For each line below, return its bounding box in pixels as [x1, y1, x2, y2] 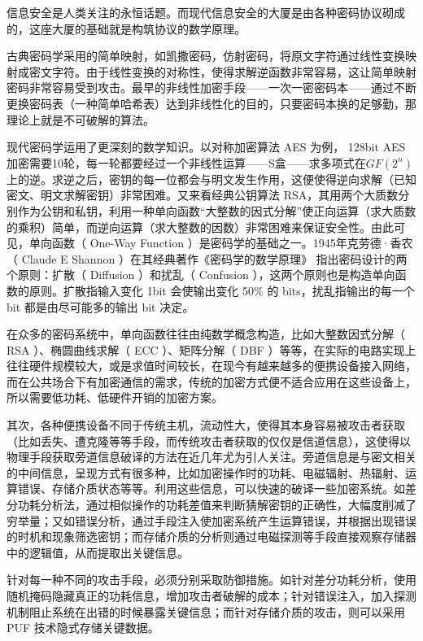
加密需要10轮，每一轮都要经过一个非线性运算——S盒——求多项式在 [7, 154, 366, 171]
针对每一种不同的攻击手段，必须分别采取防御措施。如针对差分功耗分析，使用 [7, 571, 416, 588]
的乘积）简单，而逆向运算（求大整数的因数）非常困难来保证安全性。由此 [7, 218, 394, 235]
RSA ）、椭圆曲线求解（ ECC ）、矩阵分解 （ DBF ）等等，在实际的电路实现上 [7, 341, 416, 358]
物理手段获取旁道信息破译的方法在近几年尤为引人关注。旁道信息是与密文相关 [7, 448, 416, 465]
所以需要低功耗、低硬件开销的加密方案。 [7, 389, 223, 406]
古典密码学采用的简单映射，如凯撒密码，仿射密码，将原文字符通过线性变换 [7, 47, 405, 64]
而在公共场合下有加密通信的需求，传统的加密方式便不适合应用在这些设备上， [7, 373, 416, 390]
